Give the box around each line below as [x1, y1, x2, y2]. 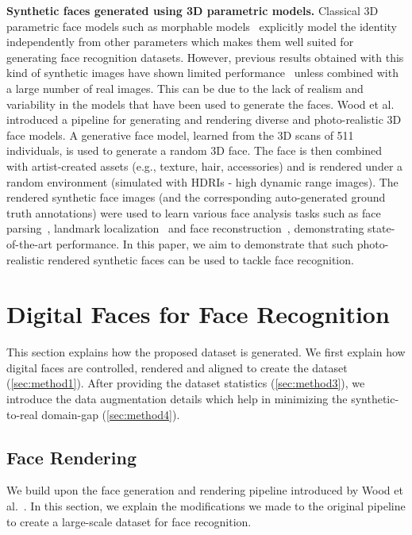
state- [368, 220, 395, 237]
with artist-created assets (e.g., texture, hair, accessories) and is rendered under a [6, 157, 403, 174]
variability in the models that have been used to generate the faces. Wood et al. [6, 95, 395, 112]
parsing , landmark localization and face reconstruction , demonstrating [6, 220, 364, 237]
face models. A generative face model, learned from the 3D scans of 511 [6, 126, 354, 143]
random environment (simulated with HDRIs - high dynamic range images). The [6, 173, 399, 190]
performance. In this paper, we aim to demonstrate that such [56, 235, 354, 252]
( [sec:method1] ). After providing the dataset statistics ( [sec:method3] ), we [6, 375, 365, 391]
